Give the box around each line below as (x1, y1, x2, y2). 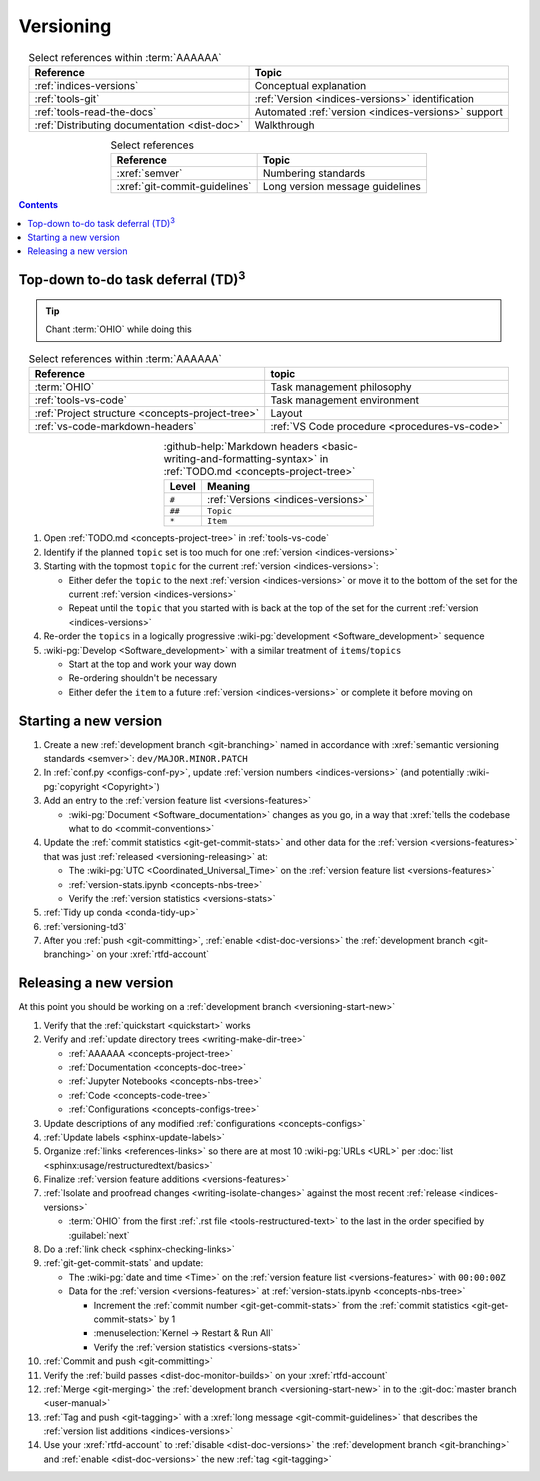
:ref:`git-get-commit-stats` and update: (43, 1257, 204, 1269)
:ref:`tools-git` (34, 91, 100, 105)
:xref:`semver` (116, 166, 183, 180)
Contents (18, 199, 59, 211)
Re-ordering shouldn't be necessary (68, 672, 218, 684)
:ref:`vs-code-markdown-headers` (34, 420, 197, 434)
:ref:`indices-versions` (34, 78, 139, 92)
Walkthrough (254, 118, 315, 132)
